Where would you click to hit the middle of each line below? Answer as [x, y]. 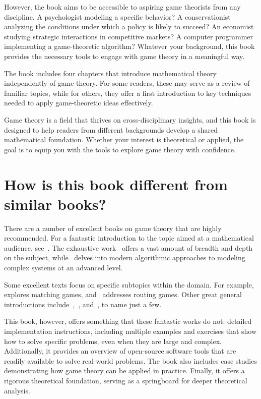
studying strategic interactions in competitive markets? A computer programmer [129, 36]
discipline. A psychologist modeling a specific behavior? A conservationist [117, 16]
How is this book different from [116, 184]
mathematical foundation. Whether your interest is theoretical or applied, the [124, 139]
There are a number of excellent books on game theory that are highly [113, 228]
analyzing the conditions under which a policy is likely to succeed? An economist [129, 26]
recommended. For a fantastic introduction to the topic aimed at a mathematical [129, 238]
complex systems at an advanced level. [63, 267]
